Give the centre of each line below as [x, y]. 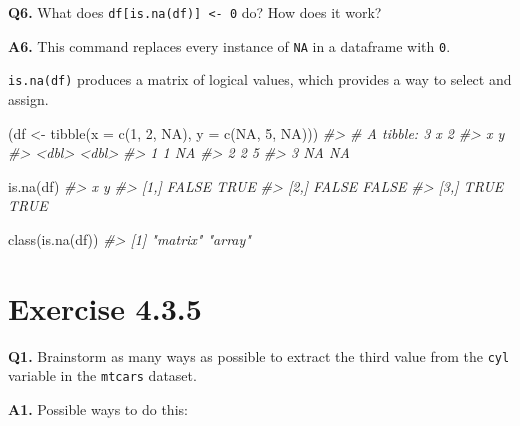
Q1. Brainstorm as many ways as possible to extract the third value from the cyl [259, 355]
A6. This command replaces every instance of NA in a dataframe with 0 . [229, 45]
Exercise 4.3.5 [105, 307]
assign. [28, 98]
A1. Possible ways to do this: [98, 408]
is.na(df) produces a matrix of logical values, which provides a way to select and [260, 79]
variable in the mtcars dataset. [102, 375]
